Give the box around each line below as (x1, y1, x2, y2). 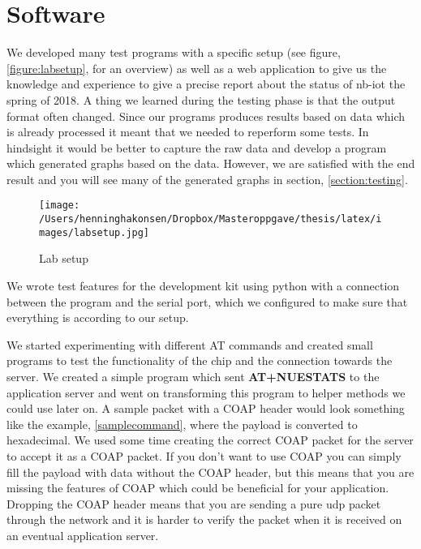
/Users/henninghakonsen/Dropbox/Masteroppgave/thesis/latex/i (39, 213, 382, 225)
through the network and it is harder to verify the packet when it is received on (6, 511, 402, 528)
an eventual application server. (6, 526, 159, 543)
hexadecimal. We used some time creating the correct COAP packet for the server (6, 431, 414, 448)
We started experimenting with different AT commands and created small (6, 336, 373, 353)
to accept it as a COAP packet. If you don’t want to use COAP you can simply (6, 447, 402, 464)
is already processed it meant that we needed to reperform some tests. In (6, 123, 369, 140)
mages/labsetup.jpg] (39, 226, 150, 238)
